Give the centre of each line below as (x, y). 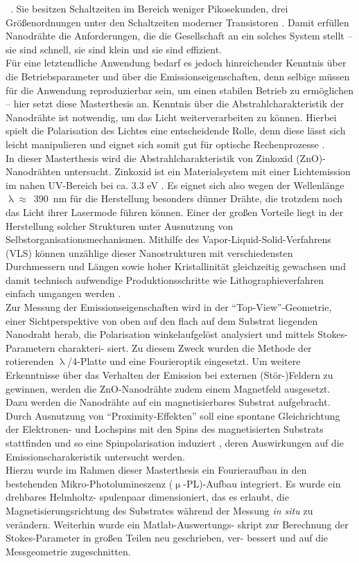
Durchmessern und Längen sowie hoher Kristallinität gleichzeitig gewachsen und (176, 266)
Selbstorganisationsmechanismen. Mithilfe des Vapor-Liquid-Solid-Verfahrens (168, 239)
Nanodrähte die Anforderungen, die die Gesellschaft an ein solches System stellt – (179, 36)
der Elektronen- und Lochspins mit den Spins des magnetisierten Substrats (165, 429)
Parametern (30, 347)
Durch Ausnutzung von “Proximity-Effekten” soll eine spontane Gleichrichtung (173, 415)
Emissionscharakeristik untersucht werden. (95, 456)
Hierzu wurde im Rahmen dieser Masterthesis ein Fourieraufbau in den (156, 470)
